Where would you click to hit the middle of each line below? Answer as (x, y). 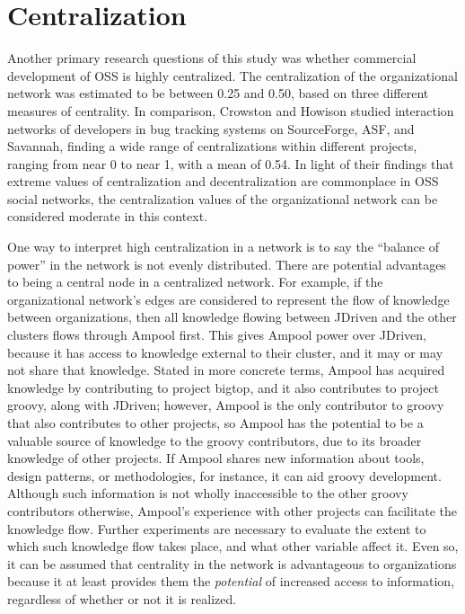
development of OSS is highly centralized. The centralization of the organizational (232, 75)
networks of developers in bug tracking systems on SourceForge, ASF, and (211, 128)
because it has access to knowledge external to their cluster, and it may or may (225, 352)
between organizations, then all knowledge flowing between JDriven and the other (232, 317)
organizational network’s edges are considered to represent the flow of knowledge (228, 299)
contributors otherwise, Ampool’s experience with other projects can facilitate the (232, 510)
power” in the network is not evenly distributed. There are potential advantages (227, 264)
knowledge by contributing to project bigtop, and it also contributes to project (224, 387)
